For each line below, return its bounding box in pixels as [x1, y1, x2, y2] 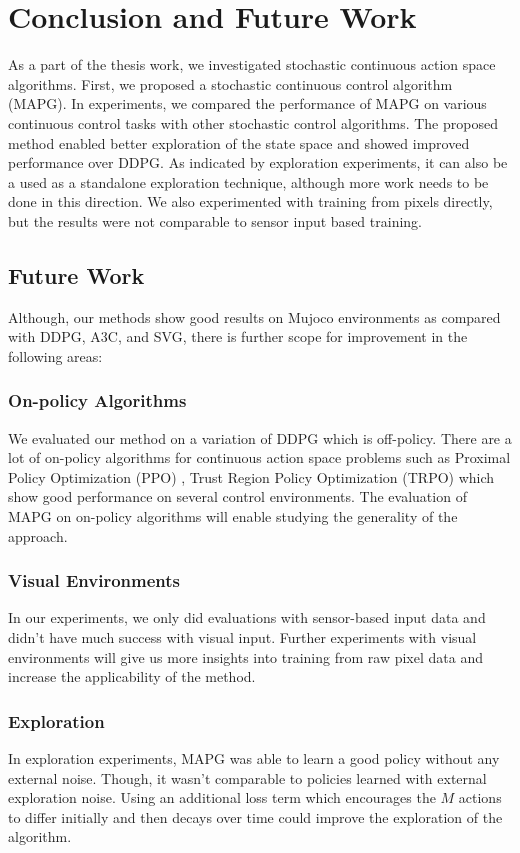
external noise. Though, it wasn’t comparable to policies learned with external [8, 767, 487, 788]
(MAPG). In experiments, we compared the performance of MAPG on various [8, 93, 487, 114]
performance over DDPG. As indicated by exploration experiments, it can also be [8, 152, 508, 173]
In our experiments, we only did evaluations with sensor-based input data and [8, 607, 486, 628]
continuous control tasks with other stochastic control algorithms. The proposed [8, 112, 498, 133]
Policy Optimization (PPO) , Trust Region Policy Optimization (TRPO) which [8, 466, 495, 487]
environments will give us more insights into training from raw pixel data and [8, 646, 483, 667]
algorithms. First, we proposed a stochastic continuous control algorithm [8, 73, 453, 94]
